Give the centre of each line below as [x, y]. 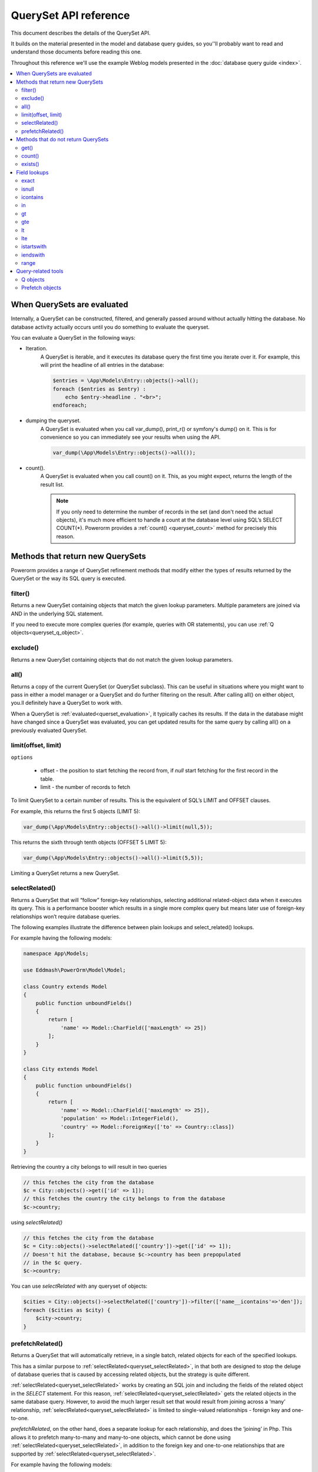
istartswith [34, 247]
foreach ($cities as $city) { [67, 1310]
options [22, 757]
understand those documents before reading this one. [77, 52]
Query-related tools [40, 271]
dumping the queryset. [53, 420]
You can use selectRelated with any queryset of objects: [79, 1286]
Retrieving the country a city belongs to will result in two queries [89, 1166]
